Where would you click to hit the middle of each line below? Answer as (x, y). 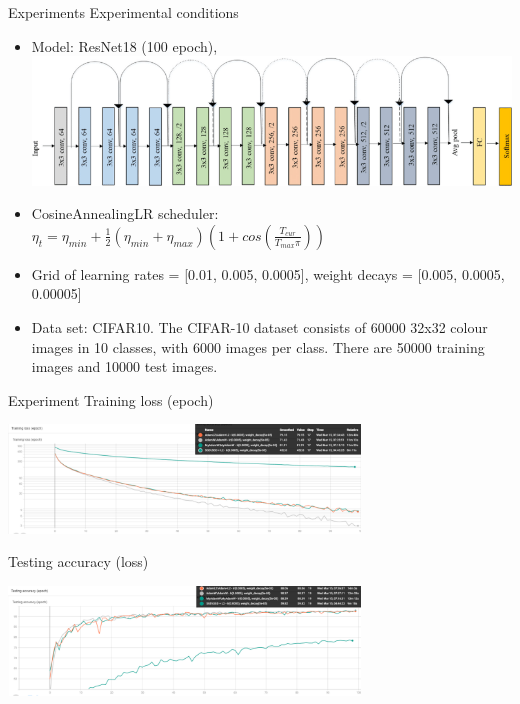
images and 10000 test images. (124, 366)
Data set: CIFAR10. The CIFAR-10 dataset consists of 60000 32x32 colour (259, 326)
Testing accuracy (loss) (78, 561)
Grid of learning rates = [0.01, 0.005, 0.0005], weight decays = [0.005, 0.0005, (268, 273)
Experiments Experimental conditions (123, 12)
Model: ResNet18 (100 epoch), (124, 45)
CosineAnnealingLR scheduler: (125, 213)
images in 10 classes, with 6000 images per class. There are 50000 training (258, 346)
